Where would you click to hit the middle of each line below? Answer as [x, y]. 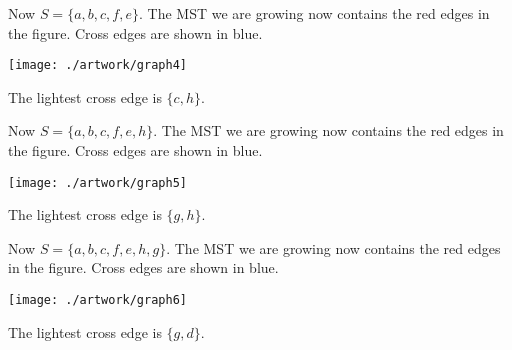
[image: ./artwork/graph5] [97, 182]
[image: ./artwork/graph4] [97, 65]
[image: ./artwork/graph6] [97, 300]
